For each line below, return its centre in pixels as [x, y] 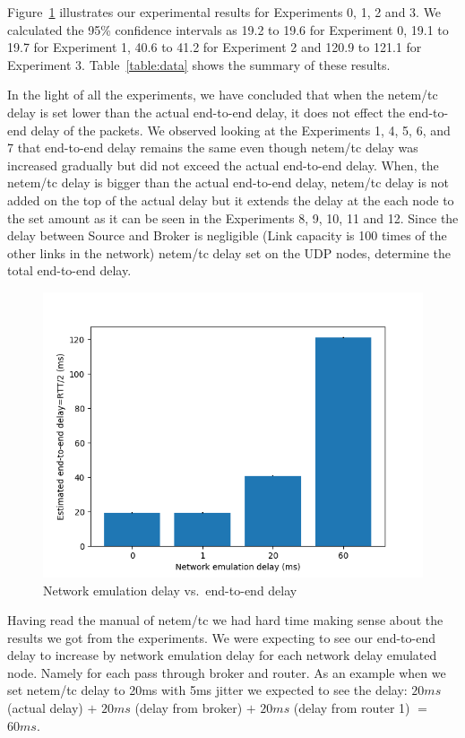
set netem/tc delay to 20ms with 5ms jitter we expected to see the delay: [207, 690]
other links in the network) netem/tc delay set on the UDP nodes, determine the [229, 252]
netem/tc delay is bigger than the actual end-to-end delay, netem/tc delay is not [228, 182]
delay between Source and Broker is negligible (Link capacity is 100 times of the [227, 235]
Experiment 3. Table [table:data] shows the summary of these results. [199, 64]
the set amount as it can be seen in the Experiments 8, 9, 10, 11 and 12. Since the [233, 217]
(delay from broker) [189, 708]
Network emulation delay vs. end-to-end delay [170, 590]
